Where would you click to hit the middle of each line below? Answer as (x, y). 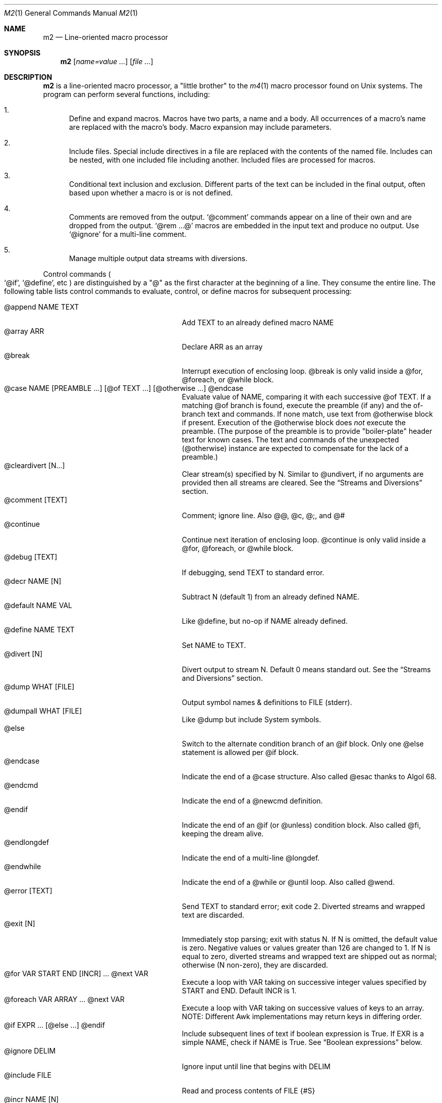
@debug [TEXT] (31, 557)
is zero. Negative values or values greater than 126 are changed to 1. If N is (306, 948)
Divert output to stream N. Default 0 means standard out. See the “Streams (306, 669)
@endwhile (23, 866)
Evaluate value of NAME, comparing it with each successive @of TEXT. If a (307, 397)
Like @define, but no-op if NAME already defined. (265, 621)
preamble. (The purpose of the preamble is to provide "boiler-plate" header (307, 431)
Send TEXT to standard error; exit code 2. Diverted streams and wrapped (303, 906)
